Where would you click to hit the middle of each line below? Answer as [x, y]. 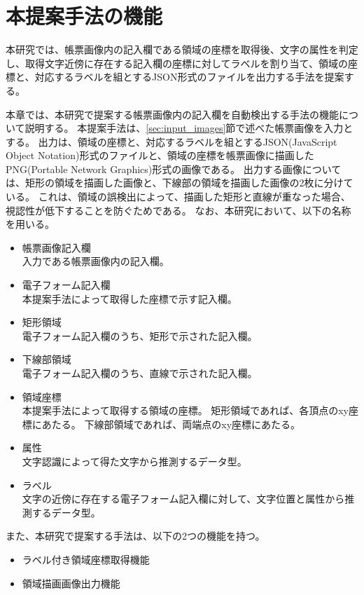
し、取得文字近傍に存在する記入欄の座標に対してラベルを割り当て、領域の [177, 63]
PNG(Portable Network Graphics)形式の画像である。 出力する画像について [174, 169]
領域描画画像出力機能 [71, 583]
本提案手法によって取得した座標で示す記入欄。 [129, 298]
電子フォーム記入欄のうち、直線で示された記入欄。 [140, 373]
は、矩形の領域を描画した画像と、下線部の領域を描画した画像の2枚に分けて [180, 183]
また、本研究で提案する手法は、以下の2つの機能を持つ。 [135, 536]
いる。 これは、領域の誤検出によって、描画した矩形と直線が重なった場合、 [178, 197]
